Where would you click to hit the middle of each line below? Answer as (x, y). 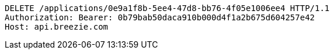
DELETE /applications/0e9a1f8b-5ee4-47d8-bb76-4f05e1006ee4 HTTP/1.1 (167, 8)
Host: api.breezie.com (57, 27)
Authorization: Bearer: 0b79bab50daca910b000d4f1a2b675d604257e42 (160, 17)
